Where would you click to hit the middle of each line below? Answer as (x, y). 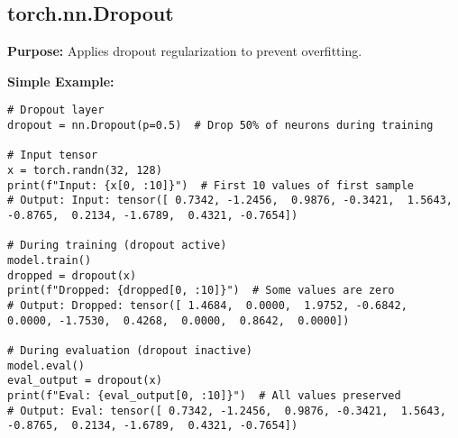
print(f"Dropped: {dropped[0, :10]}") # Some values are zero (201, 291)
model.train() (50, 260)
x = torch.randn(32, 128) (85, 171)
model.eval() (46, 365)
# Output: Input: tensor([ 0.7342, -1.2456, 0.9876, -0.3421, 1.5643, (230, 201)
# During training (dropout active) (117, 246)
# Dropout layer (56, 110)
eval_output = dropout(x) (85, 381)
